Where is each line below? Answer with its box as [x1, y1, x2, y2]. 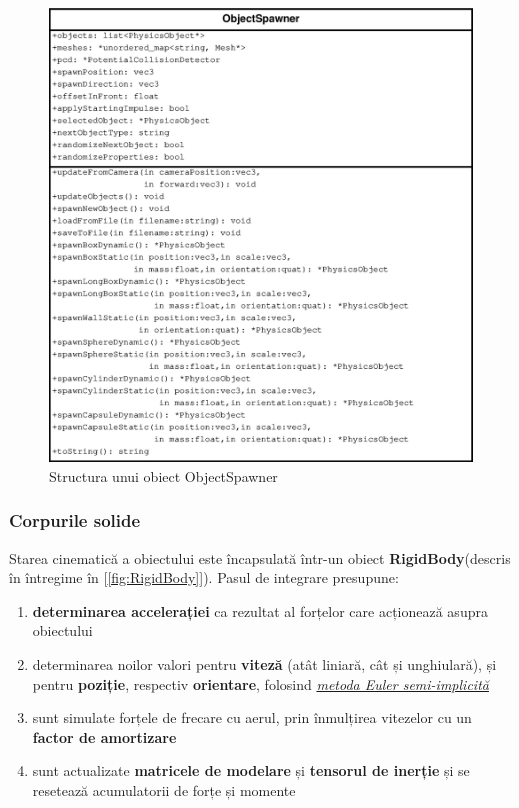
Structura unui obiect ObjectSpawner [49, 465, 278, 486]
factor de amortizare [32, 726, 177, 747]
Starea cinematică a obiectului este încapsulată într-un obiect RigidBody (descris [9, 547, 511, 568]
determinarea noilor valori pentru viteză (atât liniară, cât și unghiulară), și [32, 653, 497, 674]
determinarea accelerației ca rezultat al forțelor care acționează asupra [32, 600, 488, 621]
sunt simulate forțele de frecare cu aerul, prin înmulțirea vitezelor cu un [32, 707, 472, 728]
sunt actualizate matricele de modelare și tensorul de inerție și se [32, 760, 470, 781]
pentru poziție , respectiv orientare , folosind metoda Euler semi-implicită [32, 673, 489, 694]
